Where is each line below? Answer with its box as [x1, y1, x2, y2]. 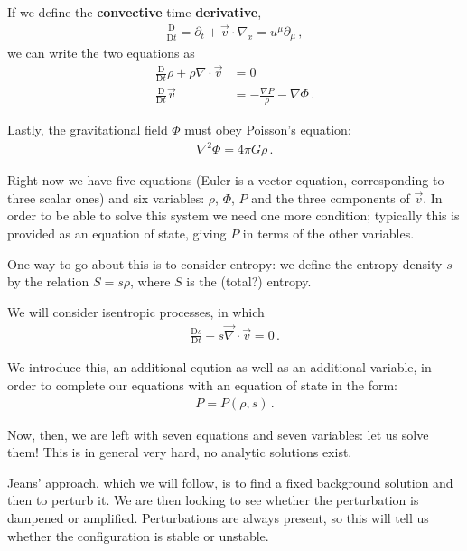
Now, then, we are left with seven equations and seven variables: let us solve [7, 425, 429, 444]
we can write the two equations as [7, 43, 195, 62]
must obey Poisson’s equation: [184, 120, 351, 139]
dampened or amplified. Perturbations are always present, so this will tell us [7, 509, 429, 527]
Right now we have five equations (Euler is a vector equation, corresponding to [7, 171, 444, 190]
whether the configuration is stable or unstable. [7, 526, 269, 545]
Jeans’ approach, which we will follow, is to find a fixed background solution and [7, 472, 453, 491]
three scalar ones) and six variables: [7, 188, 205, 207]
